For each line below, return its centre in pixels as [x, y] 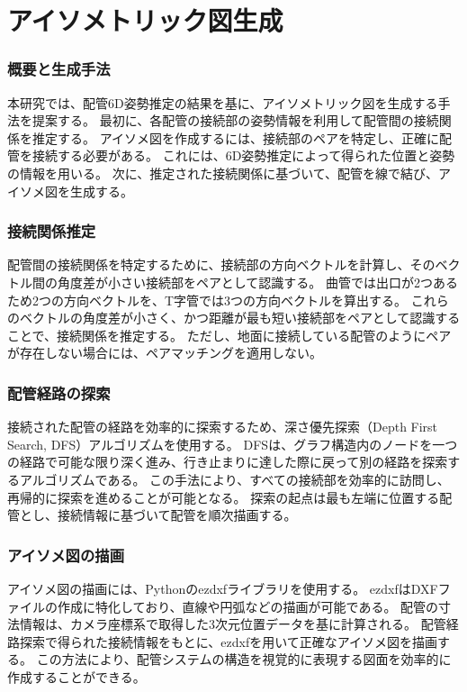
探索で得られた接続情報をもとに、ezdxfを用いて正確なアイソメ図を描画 [229, 641]
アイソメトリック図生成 [145, 20]
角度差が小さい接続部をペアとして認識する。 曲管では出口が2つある [257, 282]
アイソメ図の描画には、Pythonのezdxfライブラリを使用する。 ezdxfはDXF [223, 588]
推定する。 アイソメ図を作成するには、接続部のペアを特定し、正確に [235, 137]
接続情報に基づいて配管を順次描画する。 [177, 515]
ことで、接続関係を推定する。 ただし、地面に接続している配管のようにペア [229, 335]
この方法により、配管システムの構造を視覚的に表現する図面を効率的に [244, 659]
